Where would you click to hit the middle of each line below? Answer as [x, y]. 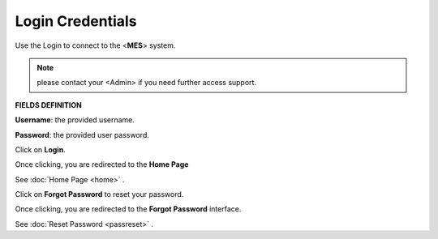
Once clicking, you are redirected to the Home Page [102, 164]
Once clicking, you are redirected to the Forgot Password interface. [128, 209]
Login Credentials [76, 21]
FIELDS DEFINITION [49, 105]
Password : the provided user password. [82, 134]
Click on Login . [41, 149]
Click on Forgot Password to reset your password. [99, 194]
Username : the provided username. [75, 120]
